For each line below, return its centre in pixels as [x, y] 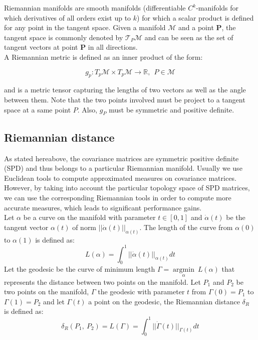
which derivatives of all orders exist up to [68, 17]
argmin [184, 270]
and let [54, 301]
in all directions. [113, 47]
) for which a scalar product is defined [195, 17]
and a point [196, 27]
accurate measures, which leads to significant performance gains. [103, 207]
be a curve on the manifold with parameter [89, 217]
